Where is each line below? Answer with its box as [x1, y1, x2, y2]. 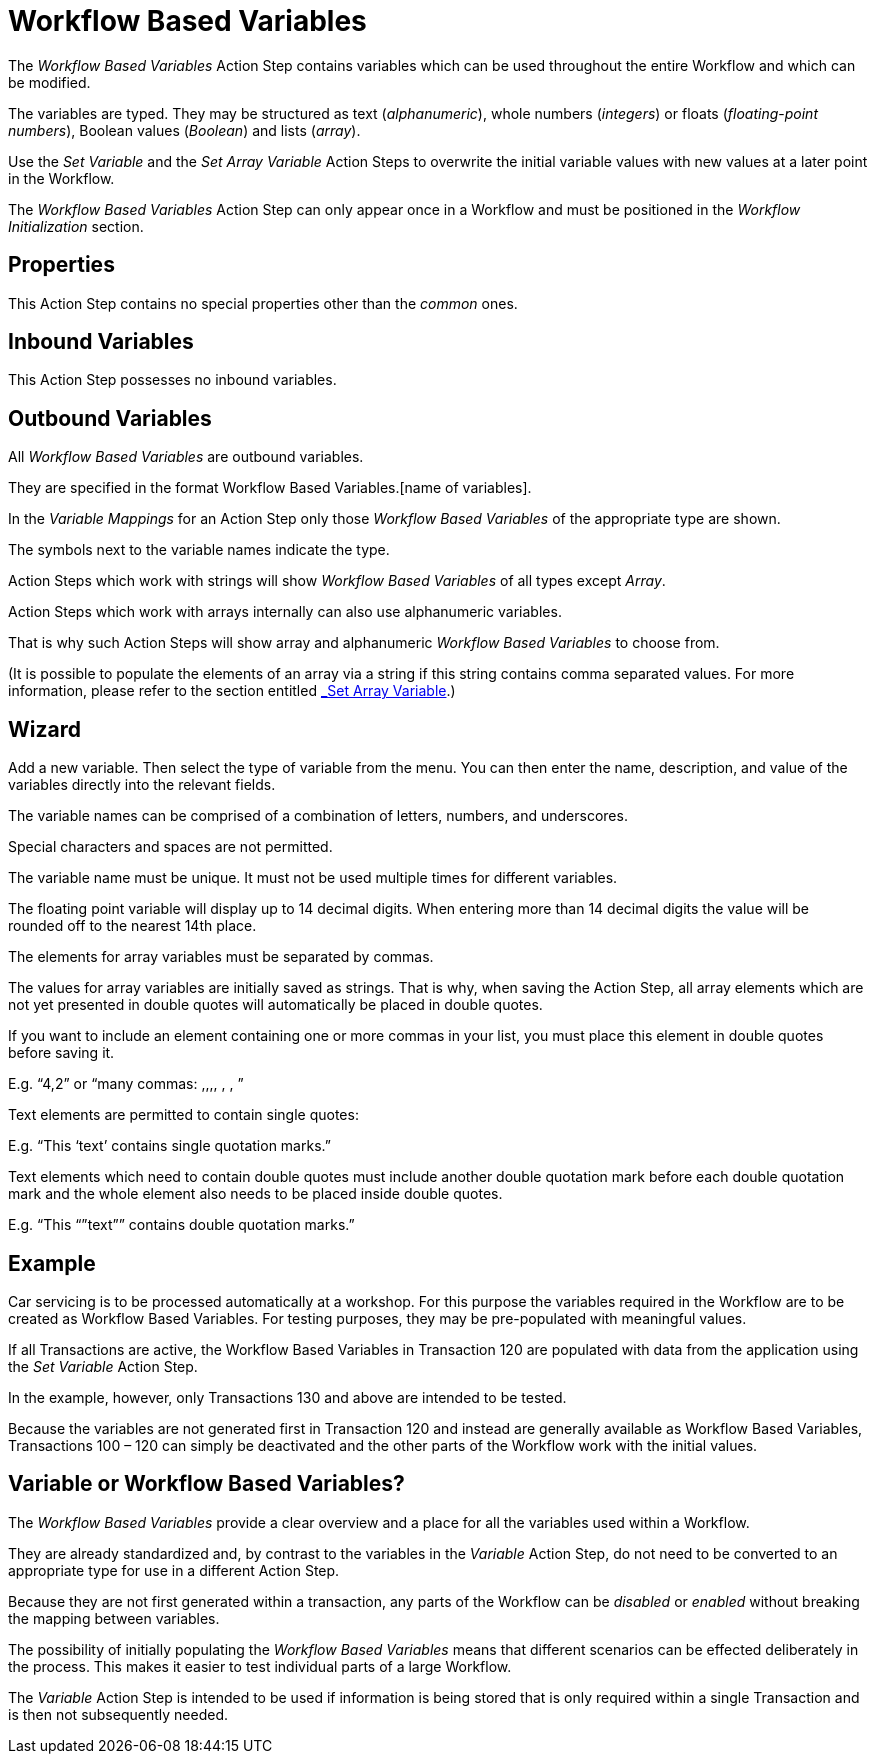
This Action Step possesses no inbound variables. [8, 371, 337, 389]
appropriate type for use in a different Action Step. [8, 1561, 340, 1579]
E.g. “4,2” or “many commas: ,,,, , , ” [8, 1075, 244, 1093]
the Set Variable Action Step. [8, 1357, 198, 1375]
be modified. [8, 73, 91, 91]
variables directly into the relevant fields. [8, 776, 276, 794]
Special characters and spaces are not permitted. [8, 838, 333, 856]
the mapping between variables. [8, 1609, 220, 1627]
